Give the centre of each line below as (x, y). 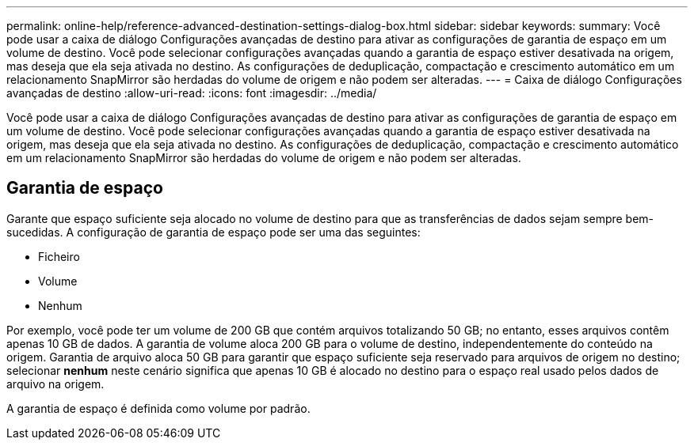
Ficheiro (59, 256)
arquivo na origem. (55, 384)
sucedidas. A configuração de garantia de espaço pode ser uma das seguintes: (214, 232)
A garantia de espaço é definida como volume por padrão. (158, 408)
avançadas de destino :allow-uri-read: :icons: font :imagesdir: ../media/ (192, 93)
